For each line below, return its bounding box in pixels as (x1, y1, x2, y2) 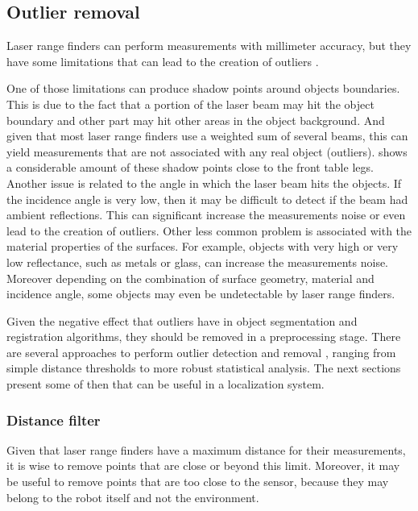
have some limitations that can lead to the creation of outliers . (6, 52, 319, 69)
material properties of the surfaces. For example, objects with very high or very (6, 238, 399, 255)
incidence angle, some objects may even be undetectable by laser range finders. (6, 285, 395, 302)
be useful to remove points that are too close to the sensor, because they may (6, 473, 389, 490)
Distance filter (6, 409, 101, 430)
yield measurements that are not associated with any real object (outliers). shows (6, 143, 408, 160)
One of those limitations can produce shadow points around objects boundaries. (6, 80, 400, 97)
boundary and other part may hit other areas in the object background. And (6, 111, 385, 128)
